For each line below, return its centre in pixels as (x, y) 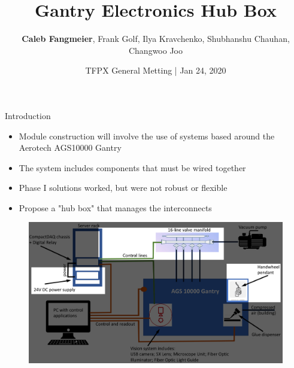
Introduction (28, 115)
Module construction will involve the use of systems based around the (147, 136)
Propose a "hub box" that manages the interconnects (115, 207)
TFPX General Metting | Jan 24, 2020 (156, 70)
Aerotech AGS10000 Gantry (70, 147)
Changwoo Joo (156, 50)
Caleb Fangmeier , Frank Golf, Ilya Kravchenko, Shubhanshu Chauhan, (156, 39)
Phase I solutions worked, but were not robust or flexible (123, 188)
